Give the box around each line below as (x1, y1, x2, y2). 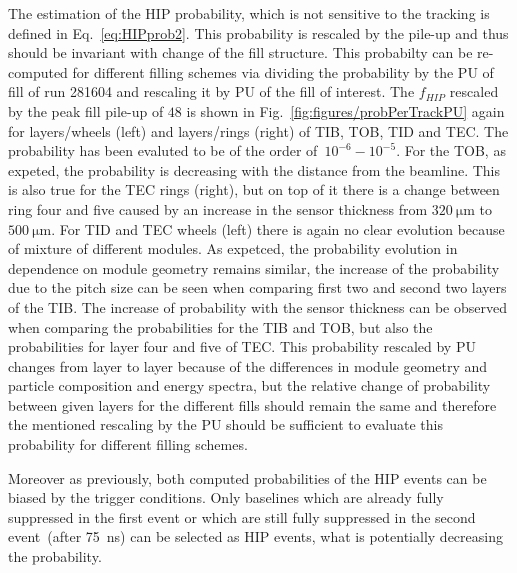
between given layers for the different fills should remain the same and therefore (8, 394, 497, 415)
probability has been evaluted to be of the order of (8, 140, 318, 161)
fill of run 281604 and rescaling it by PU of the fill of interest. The (8, 81, 415, 102)
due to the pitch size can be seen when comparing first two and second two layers (8, 277, 507, 298)
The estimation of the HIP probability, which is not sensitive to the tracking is (8, 3, 490, 23)
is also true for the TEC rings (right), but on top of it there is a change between (8, 179, 500, 200)
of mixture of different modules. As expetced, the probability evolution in (8, 238, 458, 259)
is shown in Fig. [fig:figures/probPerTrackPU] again (186, 100, 505, 121)
